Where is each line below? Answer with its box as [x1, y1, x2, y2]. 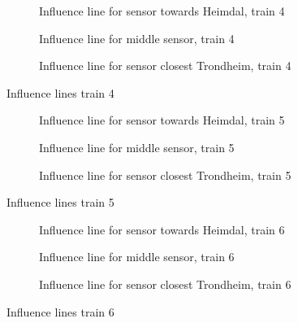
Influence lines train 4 [6, 84, 114, 101]
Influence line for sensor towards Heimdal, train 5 [39, 111, 285, 129]
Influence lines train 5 [6, 194, 114, 211]
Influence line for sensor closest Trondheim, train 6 [39, 275, 292, 292]
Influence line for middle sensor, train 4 [39, 29, 235, 46]
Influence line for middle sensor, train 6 [39, 248, 235, 265]
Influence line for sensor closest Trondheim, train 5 [39, 166, 292, 183]
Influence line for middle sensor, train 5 [39, 138, 235, 155]
